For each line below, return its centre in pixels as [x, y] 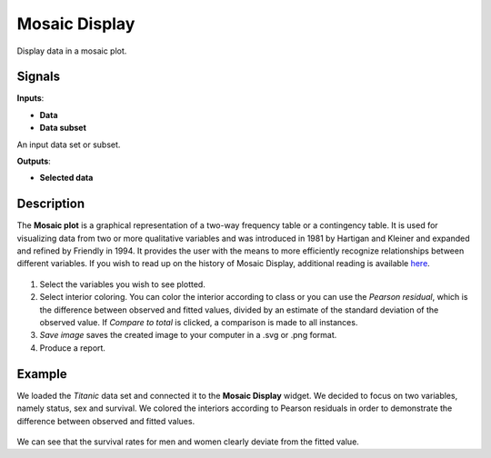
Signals [39, 77]
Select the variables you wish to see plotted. [123, 284]
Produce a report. [73, 348]
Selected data [66, 178]
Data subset [63, 128]
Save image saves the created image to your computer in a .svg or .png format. [188, 335]
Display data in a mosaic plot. [72, 51]
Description [51, 204]
